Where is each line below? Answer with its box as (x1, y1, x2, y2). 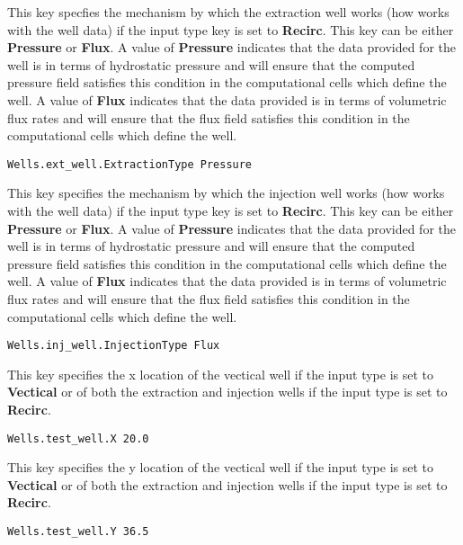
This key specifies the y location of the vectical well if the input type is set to (7, 458, 433, 477)
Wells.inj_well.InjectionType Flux (7, 339, 220, 353)
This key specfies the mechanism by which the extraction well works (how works (7, 3, 450, 21)
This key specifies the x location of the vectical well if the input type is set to (7, 364, 433, 383)
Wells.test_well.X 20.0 (7, 432, 149, 445)
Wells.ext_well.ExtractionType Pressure (7, 157, 253, 171)
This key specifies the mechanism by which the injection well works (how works (7, 183, 445, 202)
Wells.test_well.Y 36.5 (7, 525, 149, 539)
